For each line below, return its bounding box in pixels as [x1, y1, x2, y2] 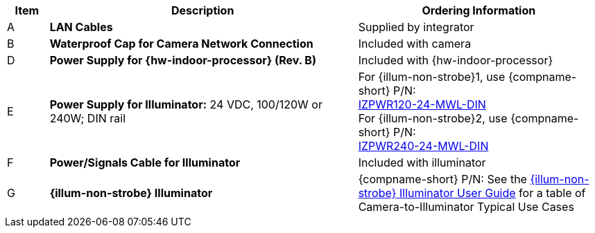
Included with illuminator [358, 156, 486, 169]
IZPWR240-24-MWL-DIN [358, 139, 489, 153]
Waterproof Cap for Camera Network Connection [49, 37, 313, 50]
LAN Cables [49, 20, 113, 34]
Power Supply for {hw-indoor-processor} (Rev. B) [49, 53, 316, 67]
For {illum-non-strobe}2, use [358, 111, 508, 125]
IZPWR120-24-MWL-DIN [358, 97, 486, 111]
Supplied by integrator [358, 20, 474, 34]
